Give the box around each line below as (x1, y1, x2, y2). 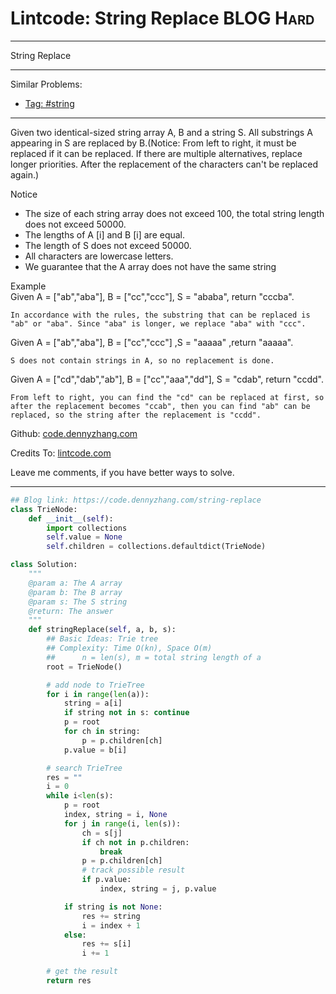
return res (46, 976, 92, 986)
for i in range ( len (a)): (46, 689, 150, 699)
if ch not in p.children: (81, 837, 190, 847)
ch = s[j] (81, 828, 123, 838)
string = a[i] (63, 698, 123, 709)
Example (10, 280, 47, 292)
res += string (81, 911, 141, 921)
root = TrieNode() (46, 662, 123, 672)
